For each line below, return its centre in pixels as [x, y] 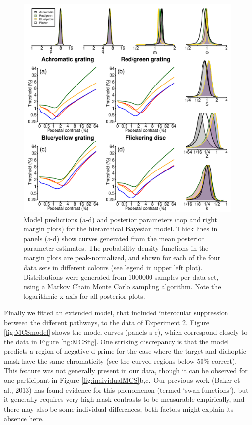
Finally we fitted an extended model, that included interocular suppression [116, 312]
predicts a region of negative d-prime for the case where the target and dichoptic [125, 351]
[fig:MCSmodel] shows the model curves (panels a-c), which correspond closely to [126, 332]
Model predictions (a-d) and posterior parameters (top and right [120, 219]
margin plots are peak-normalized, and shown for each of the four [122, 257]
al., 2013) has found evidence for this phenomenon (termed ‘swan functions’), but [126, 389]
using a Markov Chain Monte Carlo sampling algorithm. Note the [122, 286]
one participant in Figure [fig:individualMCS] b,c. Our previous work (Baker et [122, 380]
